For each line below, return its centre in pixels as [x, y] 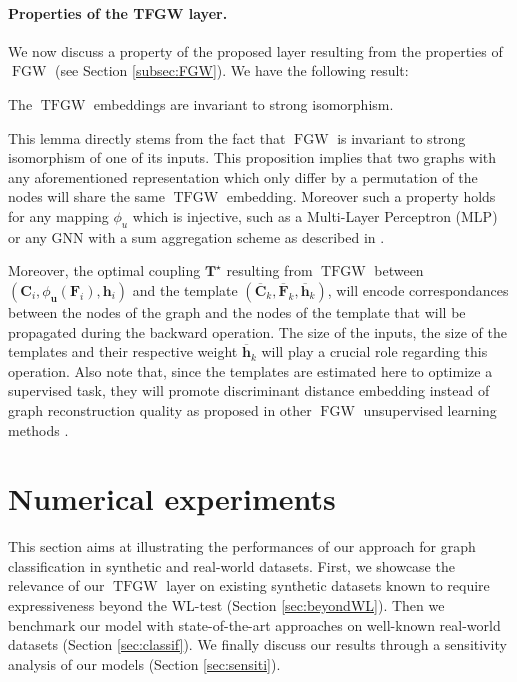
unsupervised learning [430, 409]
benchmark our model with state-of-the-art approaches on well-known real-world [254, 624]
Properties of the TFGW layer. [118, 12]
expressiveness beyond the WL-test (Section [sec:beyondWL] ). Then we [226, 605]
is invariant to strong [401, 137]
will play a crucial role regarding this [374, 351]
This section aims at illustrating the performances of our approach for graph [242, 546]
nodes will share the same [86, 196]
